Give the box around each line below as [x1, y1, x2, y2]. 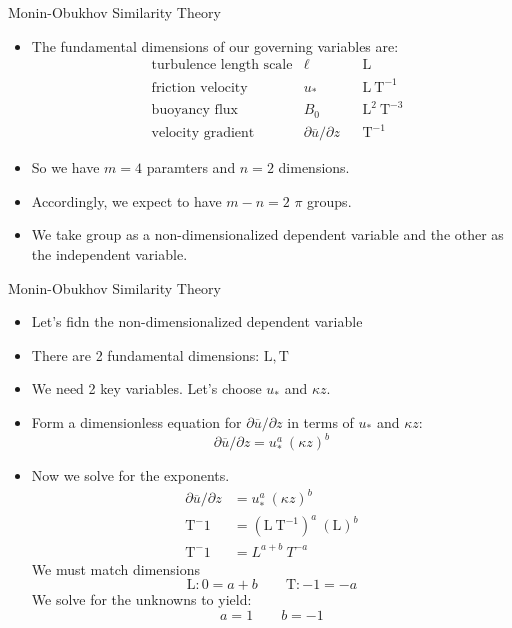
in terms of [287, 412, 354, 433]
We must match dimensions [31, 558, 201, 579]
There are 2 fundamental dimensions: [31, 344, 260, 365]
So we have [31, 157, 100, 178]
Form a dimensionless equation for [31, 412, 242, 433]
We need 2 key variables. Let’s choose [31, 378, 262, 399]
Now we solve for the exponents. [31, 465, 230, 486]
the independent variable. [31, 244, 188, 265]
